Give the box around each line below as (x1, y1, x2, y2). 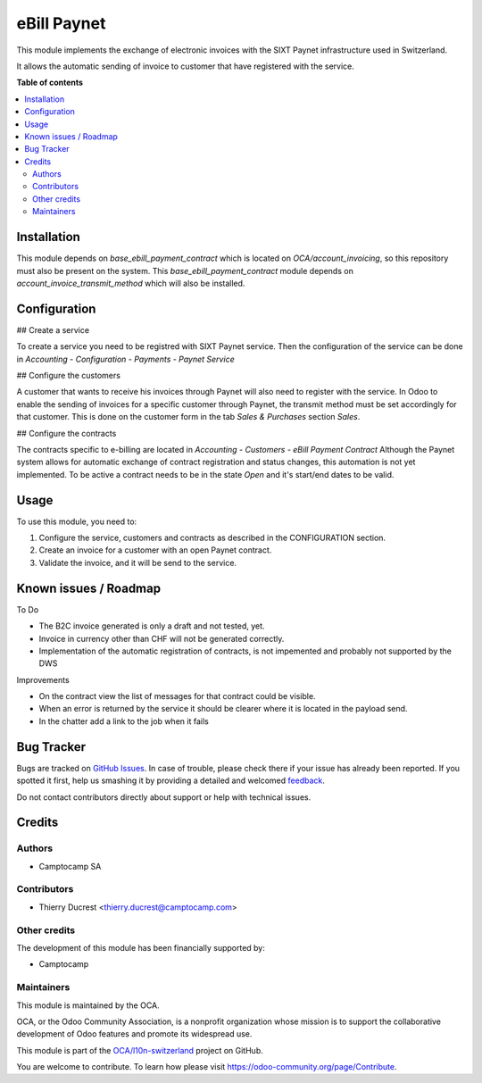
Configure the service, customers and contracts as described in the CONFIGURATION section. (38, 532, 386, 544)
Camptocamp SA (38, 861, 102, 871)
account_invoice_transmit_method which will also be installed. (16, 278, 245, 288)
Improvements (16, 674, 71, 685)
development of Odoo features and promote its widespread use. (16, 1029, 253, 1039)
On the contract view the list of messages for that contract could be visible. (38, 691, 316, 702)
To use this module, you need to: (16, 516, 137, 527)
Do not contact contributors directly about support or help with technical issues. (16, 791, 312, 803)
